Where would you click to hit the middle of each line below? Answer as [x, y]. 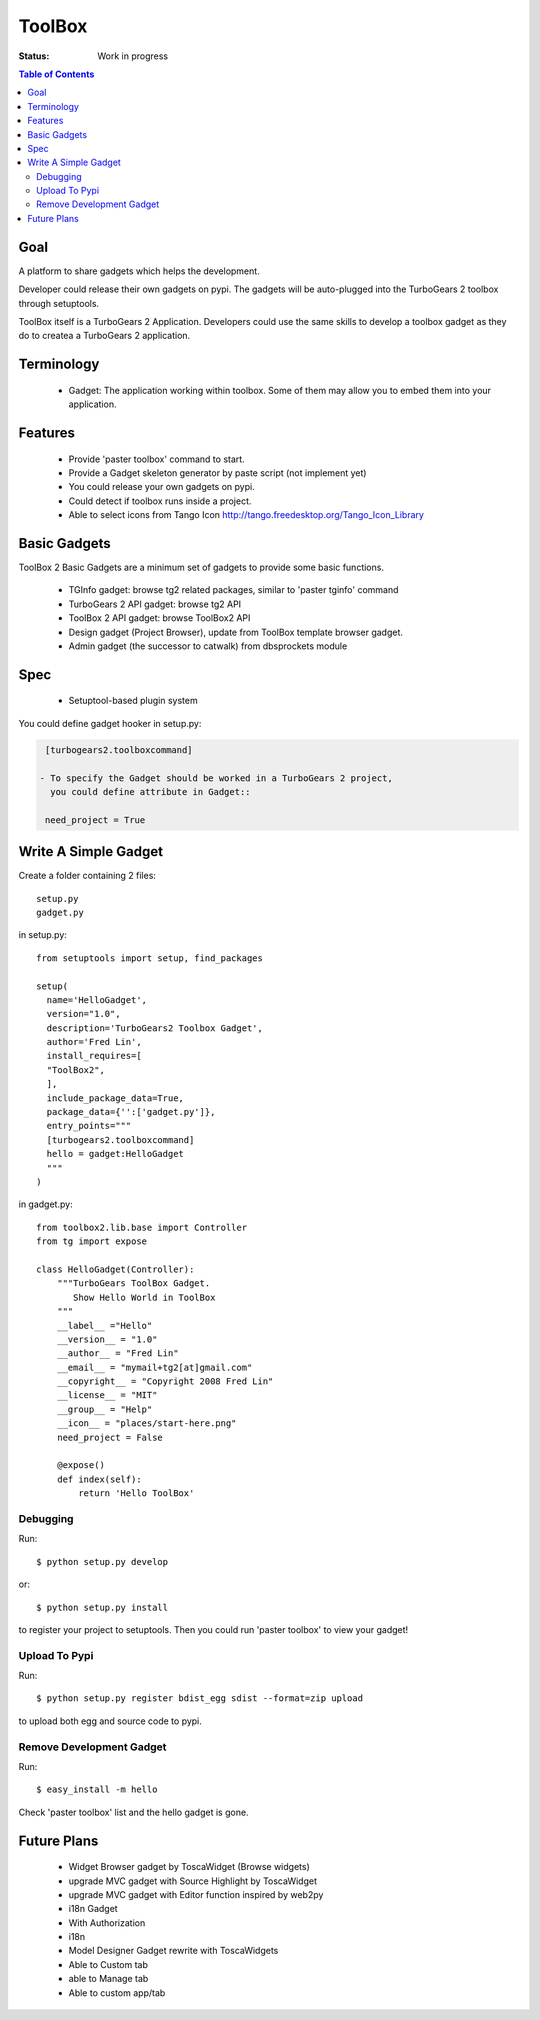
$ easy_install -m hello [97, 1789]
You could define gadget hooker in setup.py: [110, 723]
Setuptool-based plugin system [133, 701]
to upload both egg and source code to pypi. [110, 1721]
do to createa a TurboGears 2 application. [104, 336]
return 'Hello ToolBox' [136, 1493]
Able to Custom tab [108, 1964]
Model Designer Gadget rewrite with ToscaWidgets [173, 1951]
